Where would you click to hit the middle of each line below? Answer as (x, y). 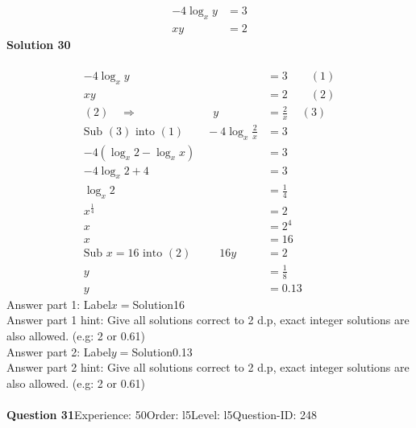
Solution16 (159, 304)
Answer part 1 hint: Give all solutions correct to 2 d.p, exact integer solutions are (208, 320)
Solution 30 (39, 44)
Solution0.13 (162, 351)
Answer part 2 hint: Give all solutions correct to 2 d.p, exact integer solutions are (208, 367)
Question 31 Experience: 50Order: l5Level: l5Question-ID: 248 (162, 414)
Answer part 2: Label (59, 351)
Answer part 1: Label (59, 304)
